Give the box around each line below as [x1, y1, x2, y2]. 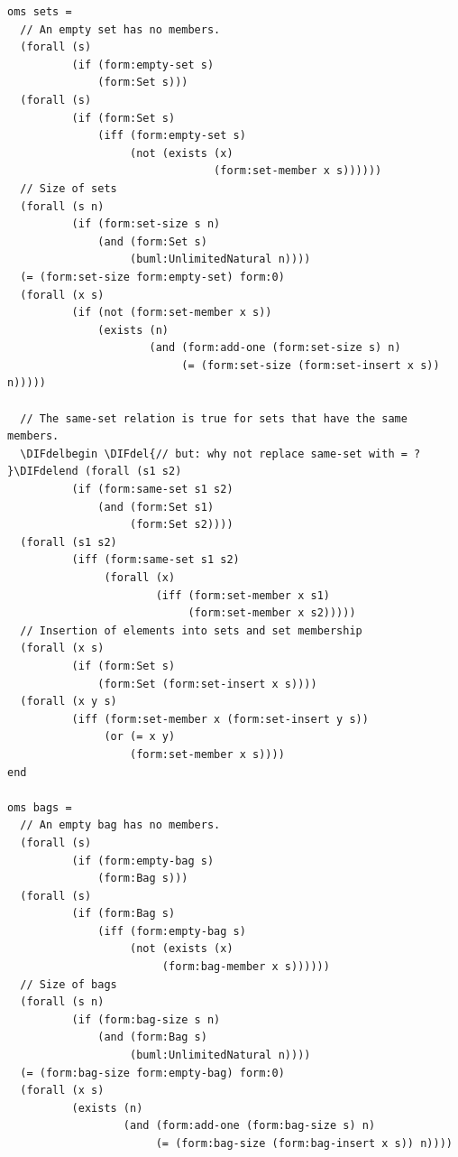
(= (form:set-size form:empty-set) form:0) [20, 270, 285, 283]
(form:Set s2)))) [130, 518, 234, 532]
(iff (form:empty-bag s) [97, 924, 246, 938]
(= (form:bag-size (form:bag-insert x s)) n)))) [155, 1137, 453, 1150]
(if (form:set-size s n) [71, 218, 221, 231]
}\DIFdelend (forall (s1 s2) [7, 465, 182, 478]
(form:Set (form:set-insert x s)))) [97, 677, 317, 690]
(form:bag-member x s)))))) [161, 960, 330, 974]
